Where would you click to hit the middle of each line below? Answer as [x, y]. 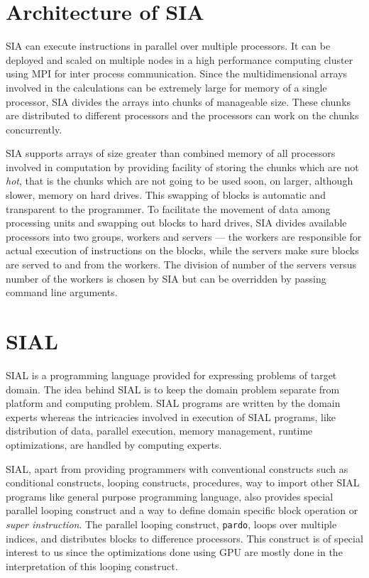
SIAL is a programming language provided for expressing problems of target [171, 375]
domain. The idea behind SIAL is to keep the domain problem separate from [173, 389]
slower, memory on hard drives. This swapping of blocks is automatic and [166, 195]
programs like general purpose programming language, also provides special [170, 496]
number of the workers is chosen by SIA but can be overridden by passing [166, 278]
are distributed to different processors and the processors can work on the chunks [182, 115]
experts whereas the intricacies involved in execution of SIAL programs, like [171, 416]
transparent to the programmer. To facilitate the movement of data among [168, 208]
